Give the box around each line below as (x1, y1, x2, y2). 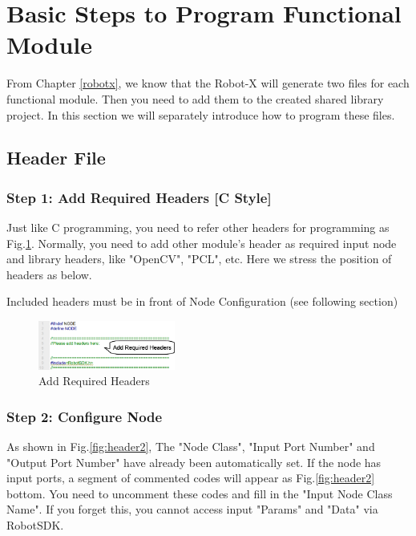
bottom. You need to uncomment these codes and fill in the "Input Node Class (6, 485, 393, 501)
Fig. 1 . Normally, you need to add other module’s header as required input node (6, 234, 397, 251)
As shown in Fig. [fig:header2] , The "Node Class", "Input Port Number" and (6, 438, 375, 455)
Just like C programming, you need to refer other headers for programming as (6, 219, 390, 236)
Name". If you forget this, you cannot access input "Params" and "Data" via (6, 501, 378, 518)
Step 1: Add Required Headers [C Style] (6, 187, 272, 207)
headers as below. (6, 266, 92, 282)
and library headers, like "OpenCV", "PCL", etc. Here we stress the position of (6, 250, 392, 267)
